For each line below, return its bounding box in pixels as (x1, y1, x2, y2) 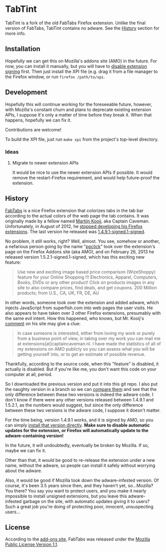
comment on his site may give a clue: (5, 321, 81, 327)
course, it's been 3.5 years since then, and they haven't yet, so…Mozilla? (5, 482, 154, 489)
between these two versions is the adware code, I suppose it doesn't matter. (5, 407, 161, 413)
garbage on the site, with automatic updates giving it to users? (23, 498, 150, 504)
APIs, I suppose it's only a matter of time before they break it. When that (5, 111, 152, 117)
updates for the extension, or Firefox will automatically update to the (5, 427, 149, 433)
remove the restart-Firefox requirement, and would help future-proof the (12, 174, 160, 180)
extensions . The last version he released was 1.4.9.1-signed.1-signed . (5, 228, 146, 234)
